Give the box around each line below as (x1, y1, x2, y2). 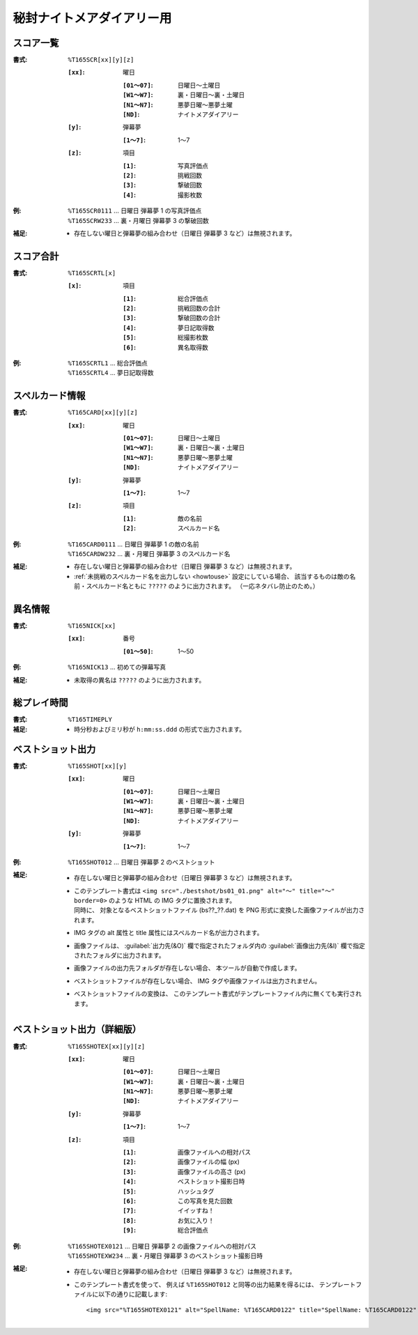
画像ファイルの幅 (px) (178, 1157, 240, 1166)
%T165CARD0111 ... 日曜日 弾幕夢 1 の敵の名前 (68, 540, 200, 548)
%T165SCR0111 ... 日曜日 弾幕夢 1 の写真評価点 (68, 206, 202, 215)
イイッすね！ (178, 1206, 215, 1215)
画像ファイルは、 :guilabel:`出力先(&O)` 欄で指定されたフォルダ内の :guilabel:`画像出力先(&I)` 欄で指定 (74, 941, 366, 950)
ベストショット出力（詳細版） (13, 1024, 142, 1035)
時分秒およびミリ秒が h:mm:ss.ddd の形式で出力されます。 (74, 725, 246, 733)
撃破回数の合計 (178, 314, 221, 322)
